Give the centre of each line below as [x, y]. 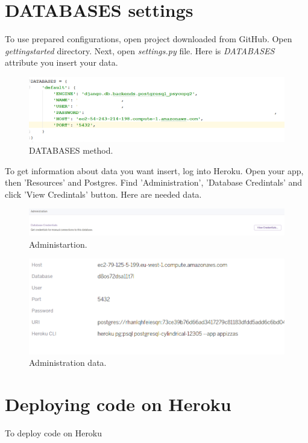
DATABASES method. [71, 150]
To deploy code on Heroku [54, 433]
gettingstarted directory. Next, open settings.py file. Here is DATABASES [140, 50]
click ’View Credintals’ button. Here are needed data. [103, 194]
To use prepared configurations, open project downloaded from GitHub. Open [149, 39]
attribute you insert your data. [61, 62]
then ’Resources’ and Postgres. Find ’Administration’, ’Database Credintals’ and [154, 182]
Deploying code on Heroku [118, 404]
